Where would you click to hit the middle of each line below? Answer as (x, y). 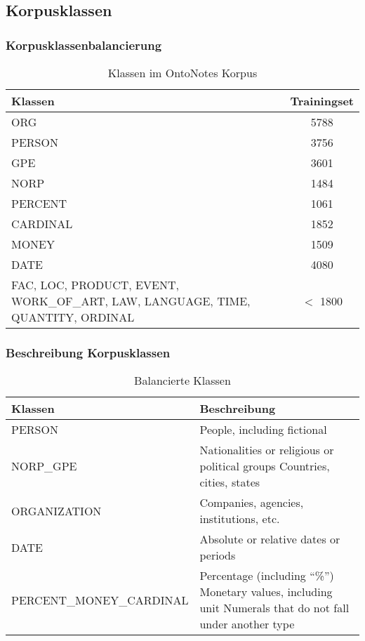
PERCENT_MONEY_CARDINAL (100, 600)
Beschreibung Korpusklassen (88, 352)
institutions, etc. (240, 519)
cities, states (230, 482)
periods (218, 555)
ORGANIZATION (57, 510)
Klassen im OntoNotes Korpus (182, 73)
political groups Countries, (265, 466)
